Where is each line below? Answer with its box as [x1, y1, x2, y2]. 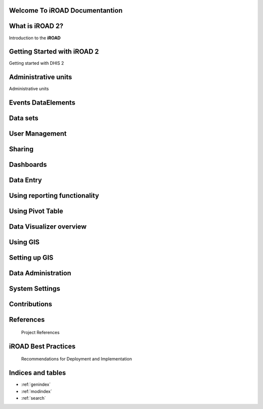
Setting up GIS [9, 253, 54, 262]
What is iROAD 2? [9, 22, 63, 30]
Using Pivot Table [9, 207, 63, 215]
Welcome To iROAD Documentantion [9, 6, 123, 15]
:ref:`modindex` [21, 388, 52, 394]
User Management [9, 129, 67, 138]
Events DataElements [9, 99, 75, 107]
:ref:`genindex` [21, 382, 51, 388]
